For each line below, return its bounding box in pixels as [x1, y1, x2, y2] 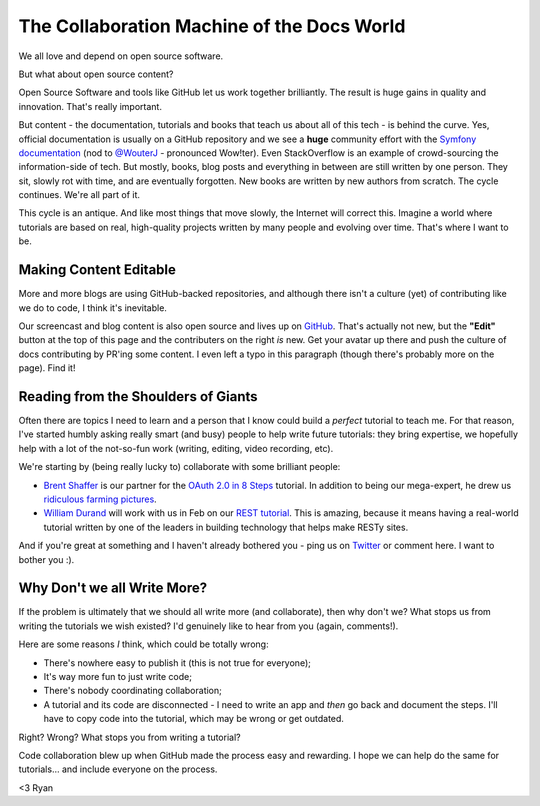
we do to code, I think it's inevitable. [18, 301, 167, 314]
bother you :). [18, 553, 75, 565]
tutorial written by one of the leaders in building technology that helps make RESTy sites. [43, 521, 409, 533]
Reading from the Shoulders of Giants [18, 388, 259, 405]
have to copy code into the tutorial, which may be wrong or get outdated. [43, 713, 345, 725]
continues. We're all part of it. [18, 189, 140, 201]
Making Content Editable [18, 261, 177, 279]
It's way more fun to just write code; [43, 670, 192, 682]
